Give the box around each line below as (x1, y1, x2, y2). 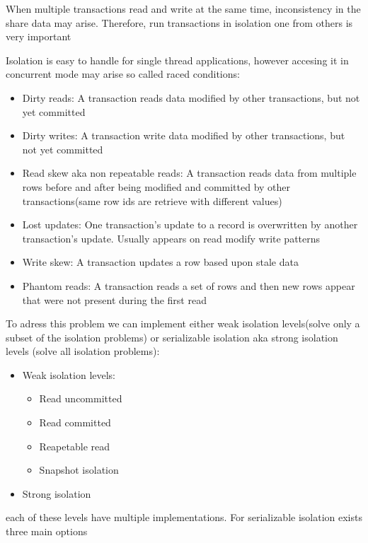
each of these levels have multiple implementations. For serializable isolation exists (6, 510, 362, 525)
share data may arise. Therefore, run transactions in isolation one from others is (6, 15, 353, 30)
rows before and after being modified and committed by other (22, 179, 291, 194)
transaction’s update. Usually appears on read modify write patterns (22, 230, 321, 245)
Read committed (39, 415, 111, 430)
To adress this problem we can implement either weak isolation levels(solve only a (6, 316, 360, 331)
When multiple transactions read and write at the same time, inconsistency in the (6, 1, 361, 16)
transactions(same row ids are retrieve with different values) (22, 193, 282, 208)
